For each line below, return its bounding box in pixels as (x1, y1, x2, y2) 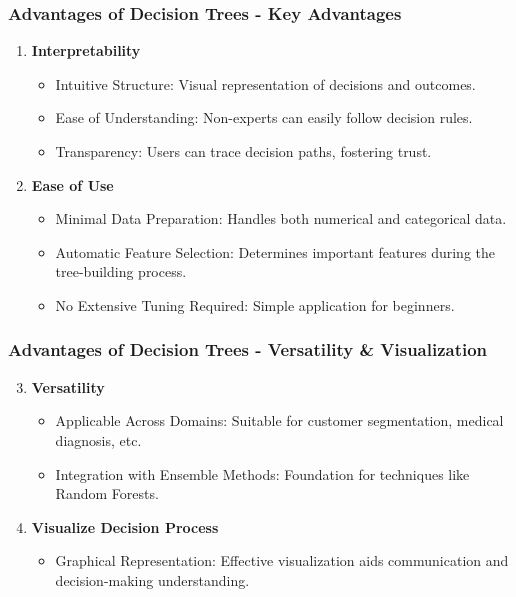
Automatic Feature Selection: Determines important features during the (55, 241, 496, 262)
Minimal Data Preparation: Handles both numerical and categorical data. (55, 208, 507, 229)
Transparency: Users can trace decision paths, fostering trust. (55, 141, 432, 161)
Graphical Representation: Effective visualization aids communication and (55, 550, 509, 571)
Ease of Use (31, 174, 114, 195)
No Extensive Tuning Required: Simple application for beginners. (55, 294, 455, 315)
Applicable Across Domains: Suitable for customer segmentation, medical (55, 410, 504, 431)
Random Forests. (55, 483, 159, 504)
